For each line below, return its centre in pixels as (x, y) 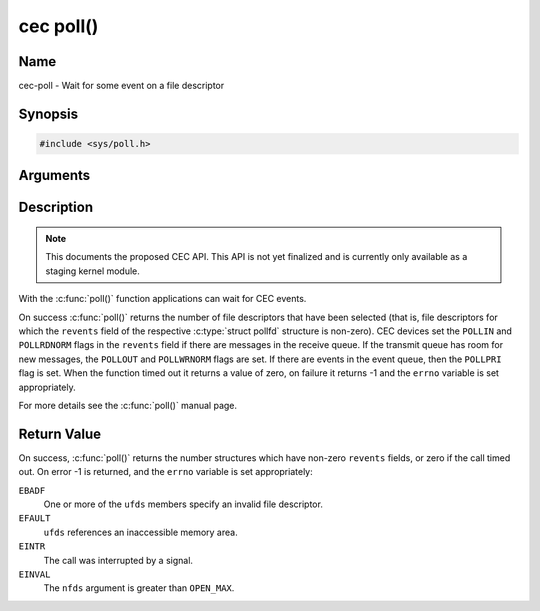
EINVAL (34, 574)
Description (56, 207)
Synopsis (48, 113)
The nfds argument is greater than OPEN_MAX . (139, 588)
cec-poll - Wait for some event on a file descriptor (121, 86)
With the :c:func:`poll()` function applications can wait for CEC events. (162, 299)
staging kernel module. (92, 271)
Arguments (54, 175)
